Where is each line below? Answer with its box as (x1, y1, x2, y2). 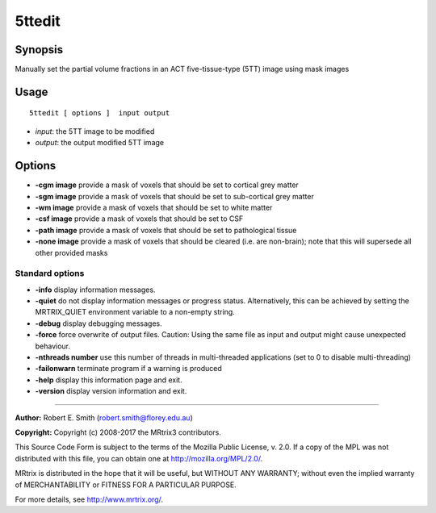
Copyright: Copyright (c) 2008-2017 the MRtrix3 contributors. (15, 427, 222, 437)
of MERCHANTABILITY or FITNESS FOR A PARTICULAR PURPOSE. (15, 480, 237, 490)
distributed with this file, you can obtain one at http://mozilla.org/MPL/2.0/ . (15, 453, 263, 463)
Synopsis (15, 43, 64, 56)
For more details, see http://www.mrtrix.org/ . (15, 494, 164, 504)
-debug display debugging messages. (35, 319, 163, 328)
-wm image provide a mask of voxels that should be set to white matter (35, 202, 273, 212)
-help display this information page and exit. (35, 375, 182, 385)
